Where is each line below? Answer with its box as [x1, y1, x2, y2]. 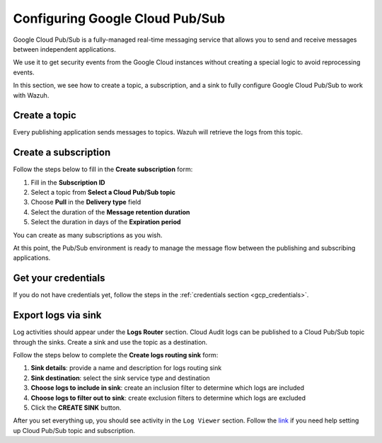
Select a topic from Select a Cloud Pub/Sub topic [30, 188, 176, 197]
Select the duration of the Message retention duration [30, 207, 190, 216]
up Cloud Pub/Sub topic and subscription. [13, 426, 136, 435]
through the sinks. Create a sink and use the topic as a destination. [13, 338, 208, 346]
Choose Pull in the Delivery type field [30, 198, 141, 207]
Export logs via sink [13, 309, 102, 321]
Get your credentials [13, 272, 105, 284]
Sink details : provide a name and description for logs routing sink [30, 364, 222, 372]
